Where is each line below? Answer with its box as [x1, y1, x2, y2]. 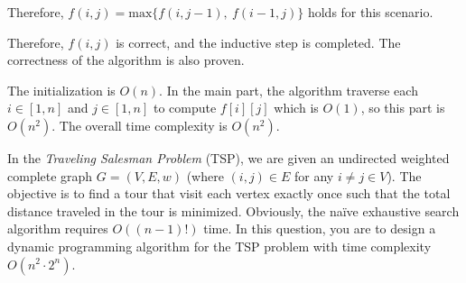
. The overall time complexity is [51, 115, 228, 134]
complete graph [7, 166, 93, 185]
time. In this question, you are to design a [203, 219, 436, 238]
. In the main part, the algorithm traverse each [159, 80, 418, 99]
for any [294, 166, 334, 185]
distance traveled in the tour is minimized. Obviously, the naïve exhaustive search [7, 201, 460, 220]
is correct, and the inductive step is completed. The [116, 32, 401, 51]
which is [274, 98, 319, 117]
